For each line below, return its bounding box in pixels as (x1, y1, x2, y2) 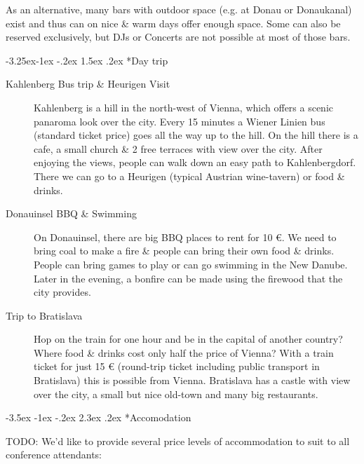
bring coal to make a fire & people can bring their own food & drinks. (34, 243, 335, 258)
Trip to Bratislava (6, 308, 83, 322)
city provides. (34, 285, 91, 299)
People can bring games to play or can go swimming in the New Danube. (34, 257, 348, 271)
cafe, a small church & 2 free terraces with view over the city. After (34, 141, 323, 156)
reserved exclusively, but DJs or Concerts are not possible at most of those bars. (6, 29, 351, 44)
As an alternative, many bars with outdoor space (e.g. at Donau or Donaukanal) (6, 2, 352, 16)
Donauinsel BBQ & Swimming (6, 206, 137, 221)
